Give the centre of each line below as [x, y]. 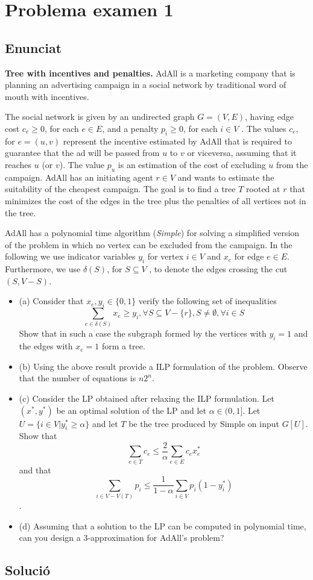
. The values [264, 128]
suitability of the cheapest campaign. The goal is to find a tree [120, 189]
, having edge [269, 117]
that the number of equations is [77, 378]
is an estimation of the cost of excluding [192, 164]
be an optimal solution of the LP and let [131, 410]
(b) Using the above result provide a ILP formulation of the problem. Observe [163, 366]
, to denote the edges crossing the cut [218, 269]
